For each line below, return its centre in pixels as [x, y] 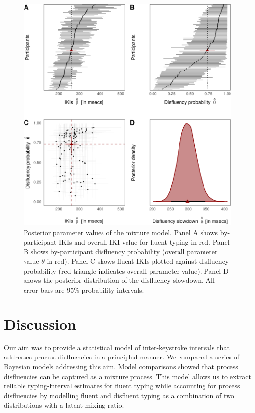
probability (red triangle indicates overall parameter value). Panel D [126, 270]
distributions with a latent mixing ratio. [64, 405]
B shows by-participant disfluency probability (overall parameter [121, 251]
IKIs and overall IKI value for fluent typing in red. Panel [144, 242]
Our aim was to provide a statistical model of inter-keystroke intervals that [117, 347]
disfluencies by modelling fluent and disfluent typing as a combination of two [119, 395]
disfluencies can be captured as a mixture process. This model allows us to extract [127, 376]
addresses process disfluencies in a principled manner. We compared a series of [122, 357]
